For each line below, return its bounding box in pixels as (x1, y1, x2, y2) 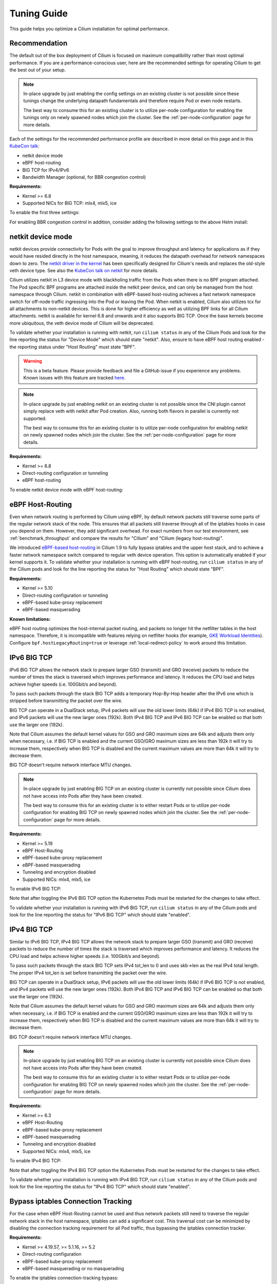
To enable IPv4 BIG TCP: (9, 1158, 62, 1164)
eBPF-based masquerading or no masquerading (22, 1265, 124, 1271)
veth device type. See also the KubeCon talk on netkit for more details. (9, 267, 159, 273)
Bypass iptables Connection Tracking (9, 1197, 132, 1206)
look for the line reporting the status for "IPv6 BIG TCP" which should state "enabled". (9, 912, 191, 918)
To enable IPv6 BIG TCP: (9, 885, 62, 892)
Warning (23, 358, 42, 364)
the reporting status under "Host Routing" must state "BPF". (9, 344, 136, 350)
